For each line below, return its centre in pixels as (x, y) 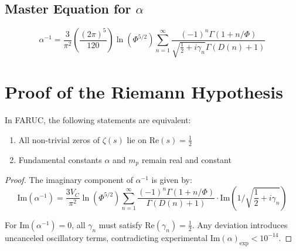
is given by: (172, 180)
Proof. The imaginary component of (69, 180)
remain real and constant (186, 159)
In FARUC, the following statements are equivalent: (98, 120)
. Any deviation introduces (240, 224)
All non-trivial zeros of (59, 139)
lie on (137, 139)
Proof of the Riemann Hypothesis (144, 92)
